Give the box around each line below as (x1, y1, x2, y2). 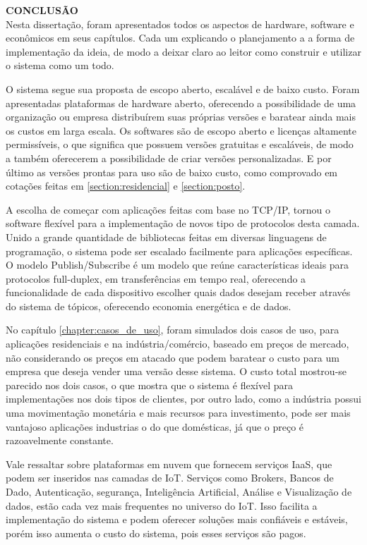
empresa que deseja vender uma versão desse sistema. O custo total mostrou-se (6, 364, 347, 379)
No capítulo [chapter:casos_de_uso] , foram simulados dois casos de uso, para (6, 322, 339, 337)
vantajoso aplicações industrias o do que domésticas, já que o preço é (6, 419, 304, 434)
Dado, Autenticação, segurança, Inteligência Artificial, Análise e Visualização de (6, 484, 352, 498)
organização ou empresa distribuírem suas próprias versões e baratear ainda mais (6, 109, 356, 124)
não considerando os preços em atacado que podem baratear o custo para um (6, 350, 339, 365)
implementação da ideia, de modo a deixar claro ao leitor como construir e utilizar (6, 44, 361, 59)
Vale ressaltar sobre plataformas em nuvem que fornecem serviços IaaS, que (6, 456, 332, 471)
